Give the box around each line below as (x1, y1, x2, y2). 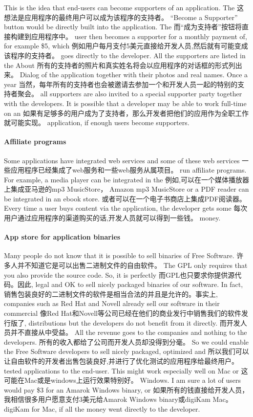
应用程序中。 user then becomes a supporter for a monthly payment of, (31, 31, 247, 41)
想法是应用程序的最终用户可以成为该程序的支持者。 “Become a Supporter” (4, 12, 238, 22)
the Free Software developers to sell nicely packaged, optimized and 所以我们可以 (4, 346, 249, 356)
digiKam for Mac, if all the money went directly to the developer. (4, 403, 200, 414)
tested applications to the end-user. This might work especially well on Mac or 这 (4, 365, 248, 375)
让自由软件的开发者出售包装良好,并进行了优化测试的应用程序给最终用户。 (4, 356, 238, 366)
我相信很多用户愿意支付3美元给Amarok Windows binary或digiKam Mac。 (4, 394, 232, 404)
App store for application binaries (4, 232, 121, 242)
